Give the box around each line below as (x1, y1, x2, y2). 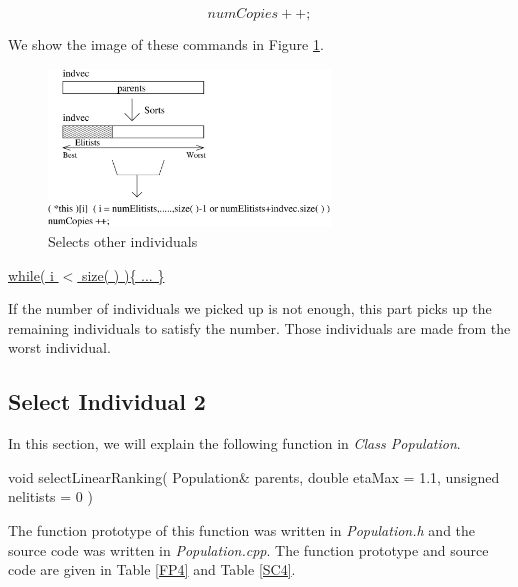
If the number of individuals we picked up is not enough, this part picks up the (8, 298, 492, 319)
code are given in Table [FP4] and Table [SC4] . (8, 559, 296, 580)
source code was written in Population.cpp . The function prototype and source (8, 539, 489, 560)
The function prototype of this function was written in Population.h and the (8, 520, 476, 541)
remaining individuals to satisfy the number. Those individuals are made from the (8, 317, 511, 338)
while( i (8, 264, 54, 285)
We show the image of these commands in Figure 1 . (8, 34, 324, 54)
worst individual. (8, 337, 111, 358)
